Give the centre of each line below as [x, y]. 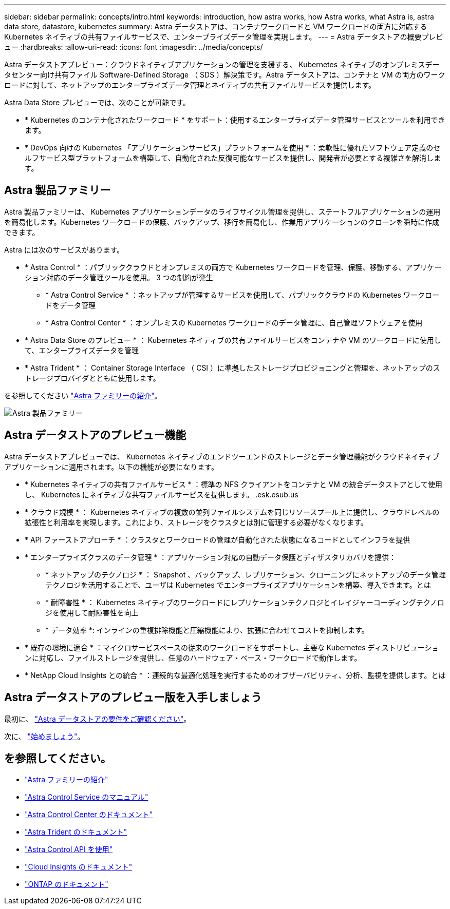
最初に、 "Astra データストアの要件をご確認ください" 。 [98, 719]
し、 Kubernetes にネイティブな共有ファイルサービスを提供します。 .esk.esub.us [162, 494]
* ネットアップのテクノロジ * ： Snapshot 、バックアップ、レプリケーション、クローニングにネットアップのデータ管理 [246, 574]
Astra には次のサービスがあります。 [64, 249]
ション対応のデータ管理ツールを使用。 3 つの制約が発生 [119, 277]
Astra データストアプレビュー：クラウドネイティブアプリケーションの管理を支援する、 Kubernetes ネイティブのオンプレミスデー [222, 64]
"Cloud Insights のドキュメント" [79, 867]
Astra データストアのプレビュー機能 [95, 435]
